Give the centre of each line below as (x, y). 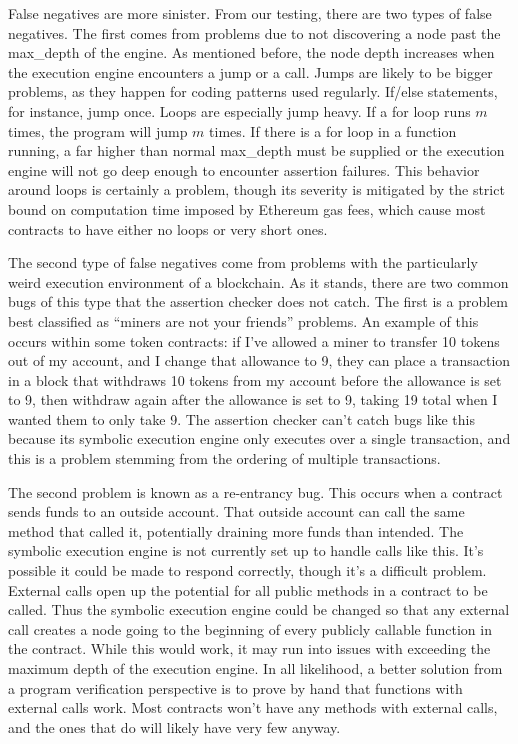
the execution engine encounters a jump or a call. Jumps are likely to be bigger (250, 71)
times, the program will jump (98, 130)
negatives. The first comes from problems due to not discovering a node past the (254, 32)
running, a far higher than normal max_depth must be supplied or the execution (256, 150)
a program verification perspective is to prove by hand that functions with (235, 687)
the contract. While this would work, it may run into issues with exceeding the (249, 648)
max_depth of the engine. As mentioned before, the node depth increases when (251, 52)
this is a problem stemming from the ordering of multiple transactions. (224, 458)
